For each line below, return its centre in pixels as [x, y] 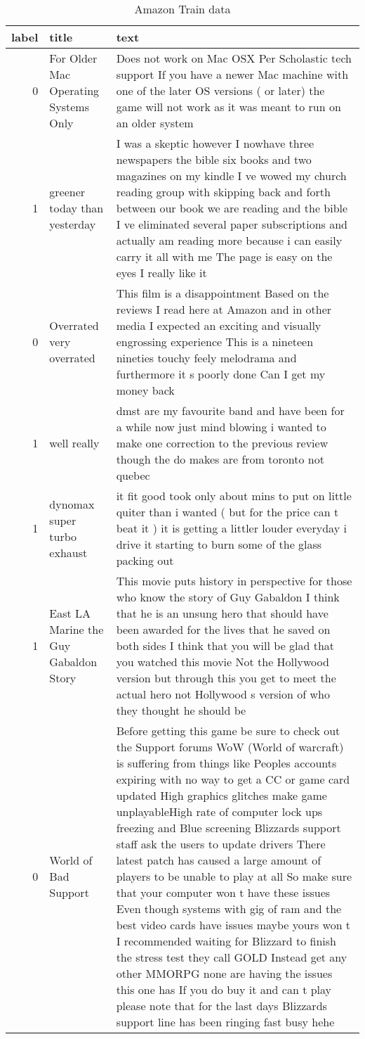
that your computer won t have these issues [223, 892]
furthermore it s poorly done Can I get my [221, 374]
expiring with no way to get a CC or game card [233, 779]
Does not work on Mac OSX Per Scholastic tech [234, 58]
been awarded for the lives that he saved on [223, 629]
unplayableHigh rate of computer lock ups [219, 811]
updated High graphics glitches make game [221, 795]
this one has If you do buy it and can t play [224, 989]
